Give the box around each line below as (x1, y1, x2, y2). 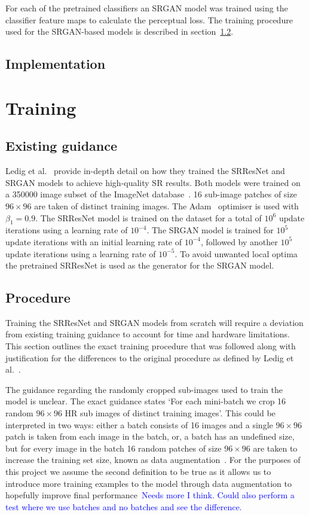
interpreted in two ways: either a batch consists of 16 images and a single (5, 418, 273, 431)
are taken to (253, 441, 298, 454)
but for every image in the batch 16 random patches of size (5, 441, 222, 454)
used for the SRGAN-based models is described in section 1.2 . (5, 25, 234, 38)
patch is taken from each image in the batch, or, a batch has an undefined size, (5, 430, 295, 443)
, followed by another (201, 235, 278, 248)
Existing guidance (5, 136, 118, 155)
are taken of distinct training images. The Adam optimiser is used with (34, 199, 299, 212)
